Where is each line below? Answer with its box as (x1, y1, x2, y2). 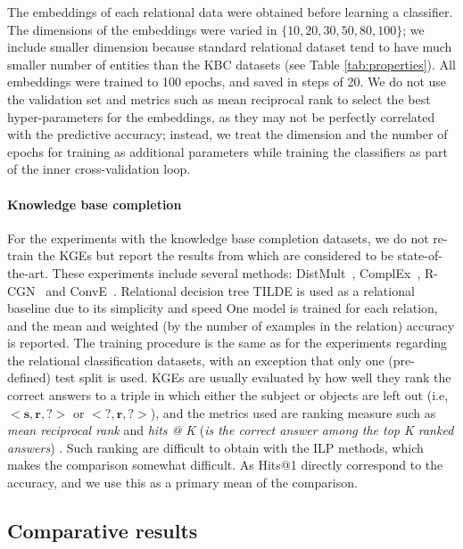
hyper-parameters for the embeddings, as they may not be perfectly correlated (7, 107, 435, 126)
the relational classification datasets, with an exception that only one (7, 350, 384, 369)
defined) (7, 368, 52, 387)
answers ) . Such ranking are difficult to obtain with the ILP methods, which (7, 438, 424, 456)
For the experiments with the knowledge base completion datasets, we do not (7, 228, 429, 247)
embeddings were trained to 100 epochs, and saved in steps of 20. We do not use (7, 72, 447, 91)
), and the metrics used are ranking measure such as (150, 403, 436, 422)
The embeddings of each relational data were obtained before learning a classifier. (7, 3, 453, 20)
